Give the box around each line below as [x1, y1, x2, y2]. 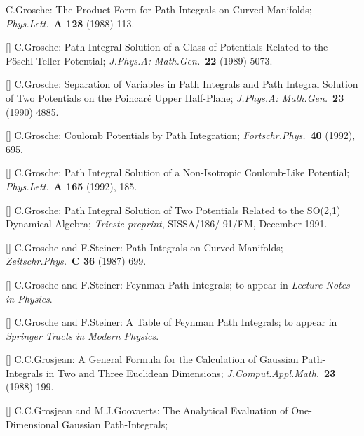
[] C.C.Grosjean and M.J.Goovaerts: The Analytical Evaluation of [6, 403, 288, 418]
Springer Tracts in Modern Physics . [6, 328, 159, 343]
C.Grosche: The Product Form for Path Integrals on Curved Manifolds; [6, 2, 312, 16]
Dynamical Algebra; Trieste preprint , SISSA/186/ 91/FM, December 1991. [6, 216, 328, 231]
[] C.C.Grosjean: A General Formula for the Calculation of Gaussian [6, 352, 299, 366]
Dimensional [6, 416, 59, 431]
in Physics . [6, 291, 53, 305]
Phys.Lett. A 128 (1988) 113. [6, 15, 135, 30]
